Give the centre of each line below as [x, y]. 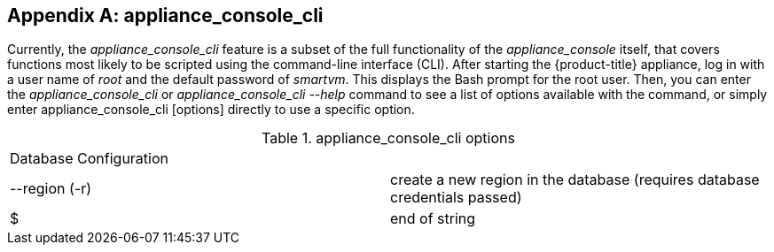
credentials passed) [456, 198]
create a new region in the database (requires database [575, 180]
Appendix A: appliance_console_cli [165, 15]
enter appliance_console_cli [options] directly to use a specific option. [211, 110]
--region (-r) [51, 189]
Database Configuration [90, 159]
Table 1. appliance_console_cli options [388, 138]
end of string [433, 219]
